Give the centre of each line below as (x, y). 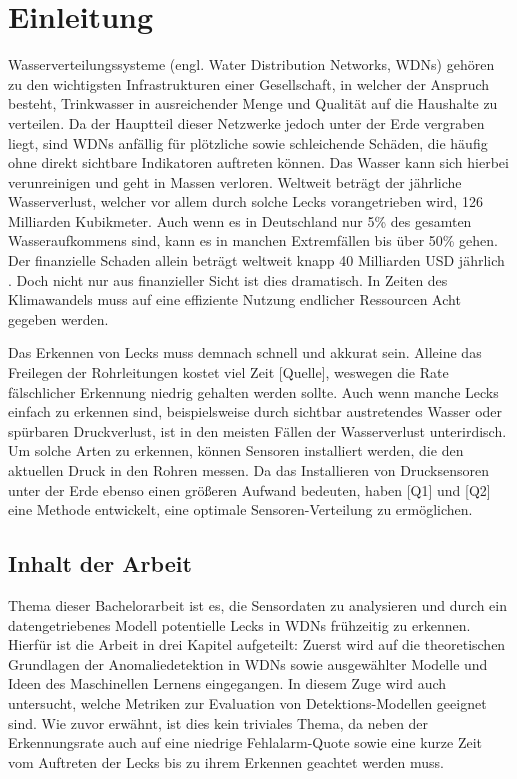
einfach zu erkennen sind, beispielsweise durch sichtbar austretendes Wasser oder (255, 411)
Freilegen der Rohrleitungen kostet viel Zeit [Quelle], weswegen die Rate (228, 372)
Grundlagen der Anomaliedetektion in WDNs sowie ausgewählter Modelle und (248, 663)
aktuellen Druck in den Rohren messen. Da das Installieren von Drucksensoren (248, 470)
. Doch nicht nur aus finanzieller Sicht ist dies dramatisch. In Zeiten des (228, 279)
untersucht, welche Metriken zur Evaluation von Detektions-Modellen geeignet (247, 702)
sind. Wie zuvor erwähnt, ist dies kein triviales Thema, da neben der (218, 722)
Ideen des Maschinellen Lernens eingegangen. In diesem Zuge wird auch (227, 683)
